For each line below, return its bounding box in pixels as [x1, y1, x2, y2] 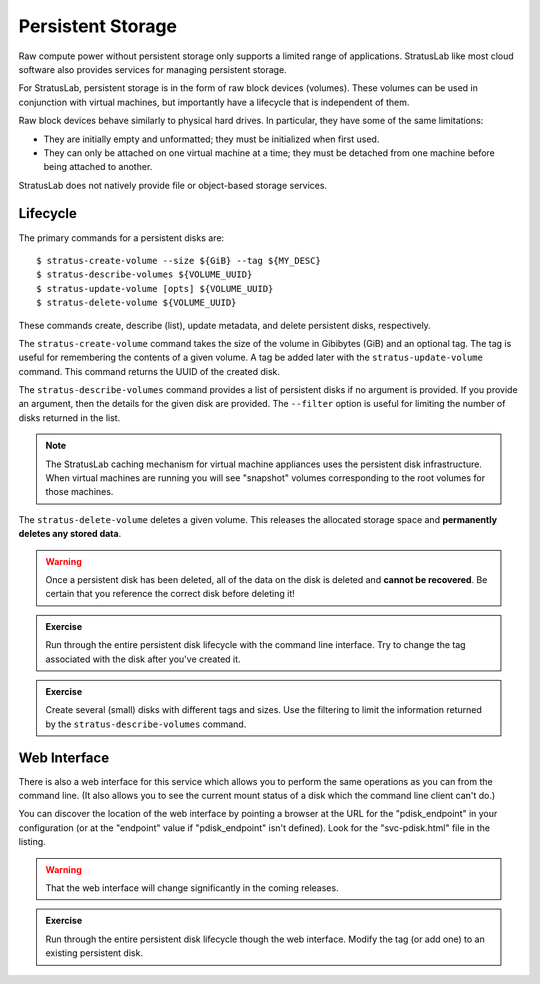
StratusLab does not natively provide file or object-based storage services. [18, 179, 328, 191]
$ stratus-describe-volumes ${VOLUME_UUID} [36, 269, 253, 280]
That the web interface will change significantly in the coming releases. [45, 881, 339, 894]
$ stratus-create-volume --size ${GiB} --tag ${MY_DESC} [36, 255, 322, 266]
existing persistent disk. [45, 947, 144, 959]
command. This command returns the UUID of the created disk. [18, 365, 280, 377]
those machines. [45, 486, 114, 498]
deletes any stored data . [18, 528, 122, 540]
